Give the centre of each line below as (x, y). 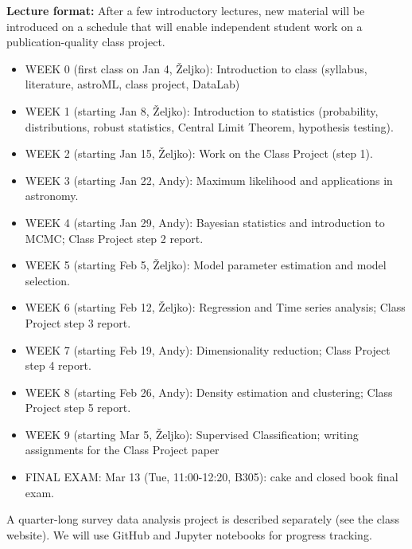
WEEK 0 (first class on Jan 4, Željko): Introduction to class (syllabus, (196, 68)
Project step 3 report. (78, 322)
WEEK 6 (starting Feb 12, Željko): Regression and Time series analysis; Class (215, 307)
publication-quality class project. (86, 42)
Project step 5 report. (78, 408)
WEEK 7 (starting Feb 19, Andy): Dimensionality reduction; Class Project (208, 349)
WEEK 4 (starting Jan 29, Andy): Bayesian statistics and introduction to (205, 222)
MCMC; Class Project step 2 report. (114, 238)
